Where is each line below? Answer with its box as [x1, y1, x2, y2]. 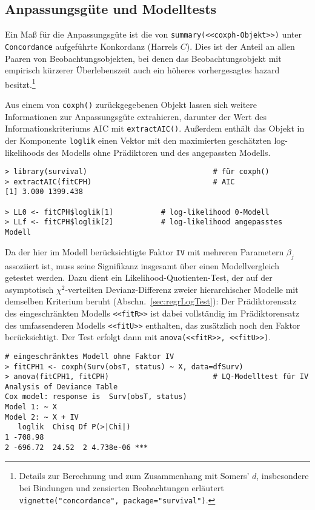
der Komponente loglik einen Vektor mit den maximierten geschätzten [5, 133, 271, 146]
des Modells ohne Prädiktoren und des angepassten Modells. [47, 146, 271, 158]
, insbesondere [256, 469, 309, 482]
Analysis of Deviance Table [5, 382, 118, 391]
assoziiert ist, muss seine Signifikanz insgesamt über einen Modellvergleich [5, 259, 279, 272]
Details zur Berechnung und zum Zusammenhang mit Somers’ [19, 469, 250, 482]
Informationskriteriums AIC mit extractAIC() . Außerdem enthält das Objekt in [5, 122, 305, 135]
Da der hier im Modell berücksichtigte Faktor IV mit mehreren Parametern [5, 245, 284, 258]
